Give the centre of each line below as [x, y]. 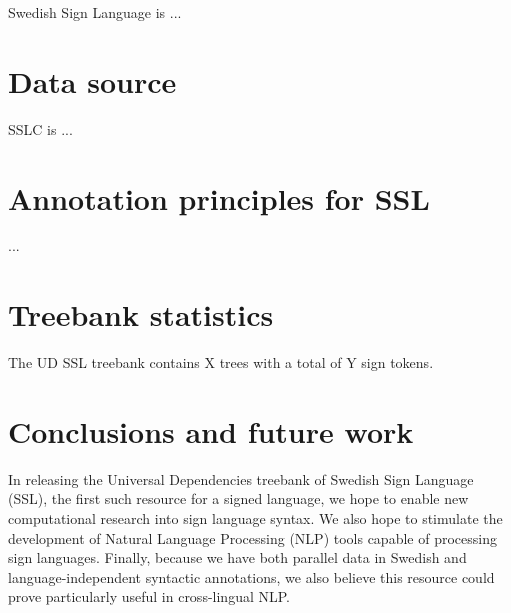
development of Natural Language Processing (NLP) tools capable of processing [252, 537]
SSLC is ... [40, 128]
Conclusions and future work [211, 430]
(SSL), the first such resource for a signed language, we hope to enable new [238, 498]
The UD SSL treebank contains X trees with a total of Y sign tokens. [221, 362]
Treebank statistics [141, 314]
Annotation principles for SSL [219, 197]
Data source [92, 80]
